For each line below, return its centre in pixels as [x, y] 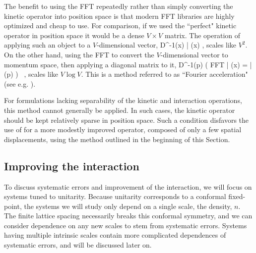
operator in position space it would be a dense [74, 35]
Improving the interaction [72, 166]
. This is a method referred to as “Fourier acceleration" [164, 74]
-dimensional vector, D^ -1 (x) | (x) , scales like [167, 45]
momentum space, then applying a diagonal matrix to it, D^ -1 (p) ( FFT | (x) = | [128, 64]
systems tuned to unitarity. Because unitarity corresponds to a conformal [115, 196]
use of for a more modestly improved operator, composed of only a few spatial [123, 129]
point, [13, 206]
